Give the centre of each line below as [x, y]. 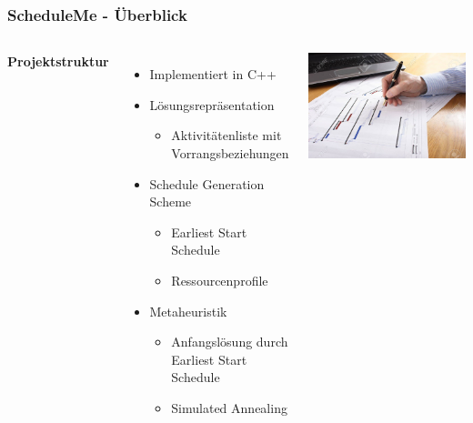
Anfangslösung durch [230, 342]
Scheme [171, 201]
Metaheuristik [188, 311]
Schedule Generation [207, 183]
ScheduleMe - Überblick [97, 14]
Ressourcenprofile [220, 280]
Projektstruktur [58, 61]
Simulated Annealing [229, 407]
